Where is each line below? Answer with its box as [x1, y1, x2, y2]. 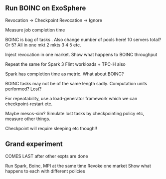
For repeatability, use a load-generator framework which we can [5, 95, 138, 101]
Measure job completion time [5, 27, 65, 33]
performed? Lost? [5, 86, 42, 92]
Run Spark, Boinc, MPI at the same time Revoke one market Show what [5, 163, 151, 169]
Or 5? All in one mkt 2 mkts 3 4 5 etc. [5, 42, 81, 48]
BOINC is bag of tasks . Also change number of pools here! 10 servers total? [5, 36, 162, 42]
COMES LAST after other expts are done [5, 153, 88, 159]
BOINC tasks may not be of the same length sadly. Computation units [5, 80, 148, 86]
